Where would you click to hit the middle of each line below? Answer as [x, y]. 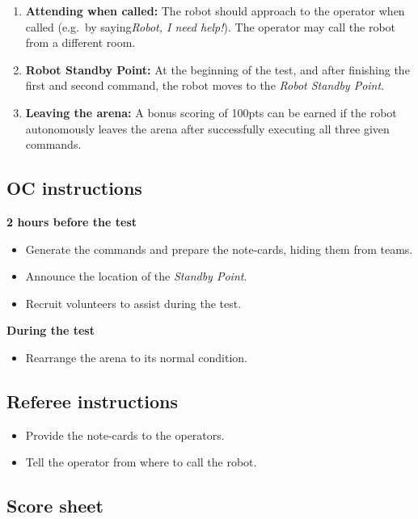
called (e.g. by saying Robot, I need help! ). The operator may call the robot [211, 26]
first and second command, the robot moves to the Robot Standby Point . [205, 85]
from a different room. [80, 42]
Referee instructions [93, 401]
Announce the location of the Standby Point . [136, 276]
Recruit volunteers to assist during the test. [133, 303]
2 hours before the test [72, 221]
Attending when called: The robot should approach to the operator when [215, 11]
